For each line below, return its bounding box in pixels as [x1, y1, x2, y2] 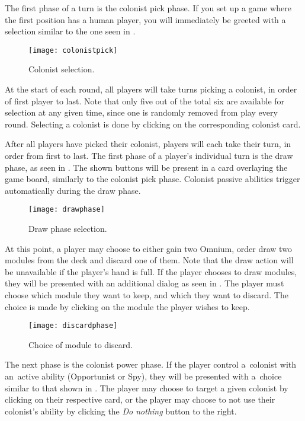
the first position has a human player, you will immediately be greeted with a [5, 13, 286, 25]
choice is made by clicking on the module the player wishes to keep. [5, 300, 250, 312]
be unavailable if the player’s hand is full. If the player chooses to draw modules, [5, 265, 297, 278]
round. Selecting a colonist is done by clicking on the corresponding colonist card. [5, 117, 301, 130]
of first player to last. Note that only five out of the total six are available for [5, 94, 285, 107]
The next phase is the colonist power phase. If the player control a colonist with [5, 358, 297, 371]
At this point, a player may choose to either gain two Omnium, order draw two [5, 242, 292, 254]
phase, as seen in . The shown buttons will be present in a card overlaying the [5, 161, 288, 173]
